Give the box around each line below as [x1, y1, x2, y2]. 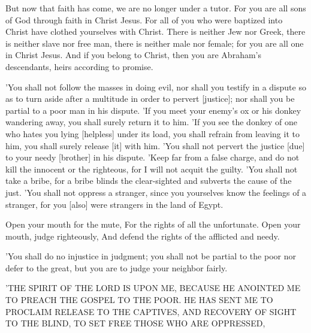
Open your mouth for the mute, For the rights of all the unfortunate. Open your [5, 218, 301, 231]
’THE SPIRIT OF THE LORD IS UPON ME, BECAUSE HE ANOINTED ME [5, 281, 301, 294]
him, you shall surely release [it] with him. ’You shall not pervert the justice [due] [5, 139, 305, 152]
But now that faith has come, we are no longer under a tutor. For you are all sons [5, 2, 306, 14]
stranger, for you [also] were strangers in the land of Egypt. [5, 198, 224, 210]
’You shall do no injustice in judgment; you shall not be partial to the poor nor [5, 250, 296, 262]
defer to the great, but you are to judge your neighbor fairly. [5, 261, 228, 274]
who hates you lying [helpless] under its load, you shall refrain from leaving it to [5, 127, 300, 140]
